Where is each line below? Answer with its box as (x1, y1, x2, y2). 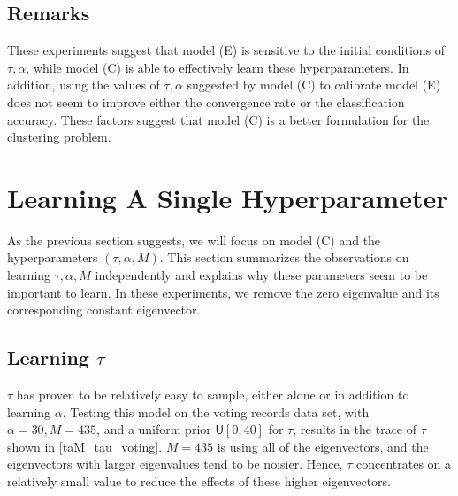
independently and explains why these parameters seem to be (95, 266, 428, 284)
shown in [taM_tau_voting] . (7, 437, 163, 455)
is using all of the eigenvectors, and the (217, 437, 429, 455)
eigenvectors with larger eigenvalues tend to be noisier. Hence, (7, 454, 343, 473)
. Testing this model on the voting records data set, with (62, 402, 370, 421)
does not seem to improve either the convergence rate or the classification (7, 92, 405, 111)
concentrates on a (355, 454, 452, 473)
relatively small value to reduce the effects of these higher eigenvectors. (7, 472, 391, 491)
